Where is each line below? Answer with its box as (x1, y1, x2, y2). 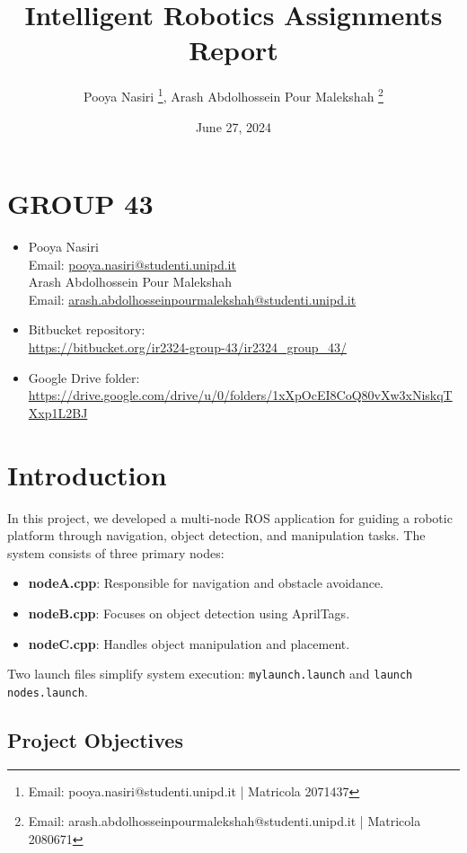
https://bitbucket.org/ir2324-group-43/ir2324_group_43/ (28, 338, 348, 357)
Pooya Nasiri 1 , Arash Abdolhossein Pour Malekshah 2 (84, 84, 383, 105)
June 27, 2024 (195, 117, 272, 136)
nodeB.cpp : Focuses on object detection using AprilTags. (28, 603, 350, 622)
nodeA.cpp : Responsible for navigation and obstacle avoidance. (28, 573, 384, 592)
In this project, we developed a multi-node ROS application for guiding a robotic (7, 508, 453, 527)
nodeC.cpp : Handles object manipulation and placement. (28, 634, 350, 653)
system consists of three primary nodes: (7, 543, 225, 562)
